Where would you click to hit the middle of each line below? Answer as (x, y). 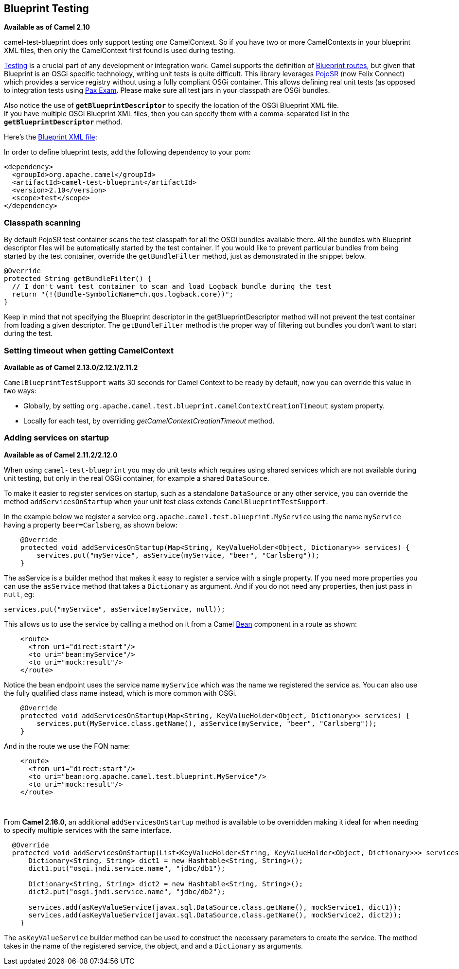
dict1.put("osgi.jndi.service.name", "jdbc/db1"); (127, 868)
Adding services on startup (57, 438)
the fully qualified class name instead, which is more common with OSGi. (121, 693)
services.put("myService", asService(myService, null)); (115, 609)
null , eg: (19, 594)
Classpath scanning (43, 222)
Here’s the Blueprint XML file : (51, 137)
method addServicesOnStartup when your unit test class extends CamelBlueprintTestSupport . (166, 501)
